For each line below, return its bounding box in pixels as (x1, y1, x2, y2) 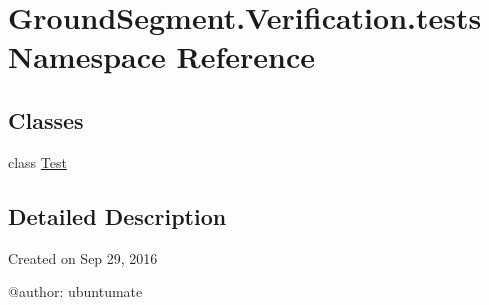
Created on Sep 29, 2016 (8, 247, 158, 268)
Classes (8, 104, 84, 135)
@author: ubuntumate (8, 281, 143, 302)
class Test (8, 151, 67, 172)
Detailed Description (8, 200, 227, 231)
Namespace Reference (8, 36, 315, 77)
